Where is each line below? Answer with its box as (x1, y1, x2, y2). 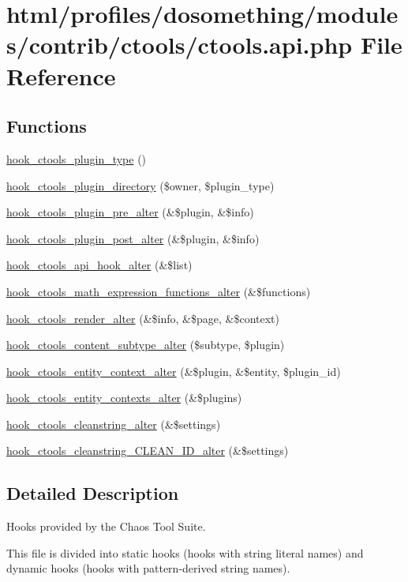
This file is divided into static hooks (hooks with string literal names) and (6, 544, 364, 561)
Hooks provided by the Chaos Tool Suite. (6, 518, 206, 535)
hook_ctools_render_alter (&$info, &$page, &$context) (6, 310, 279, 326)
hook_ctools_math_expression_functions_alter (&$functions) (6, 283, 311, 299)
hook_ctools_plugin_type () (6, 150, 147, 167)
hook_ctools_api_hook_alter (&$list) (6, 257, 193, 273)
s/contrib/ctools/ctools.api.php (6, 28, 353, 61)
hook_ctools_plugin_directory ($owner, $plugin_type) (6, 177, 275, 193)
